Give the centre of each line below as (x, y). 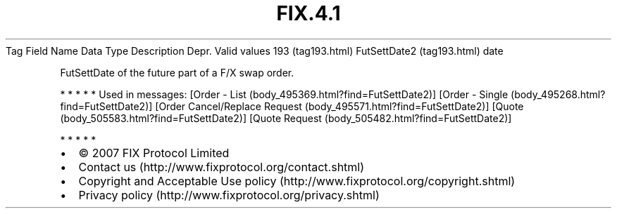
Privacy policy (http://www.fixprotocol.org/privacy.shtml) (229, 195)
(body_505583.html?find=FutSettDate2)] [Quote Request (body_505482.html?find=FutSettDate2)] (286, 118)
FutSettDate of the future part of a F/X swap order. (177, 72)
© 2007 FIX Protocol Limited (154, 153)
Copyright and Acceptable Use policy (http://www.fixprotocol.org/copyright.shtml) (297, 181)
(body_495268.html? (558, 94)
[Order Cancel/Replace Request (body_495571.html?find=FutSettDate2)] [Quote (339, 106)
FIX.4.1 (308, 13)
